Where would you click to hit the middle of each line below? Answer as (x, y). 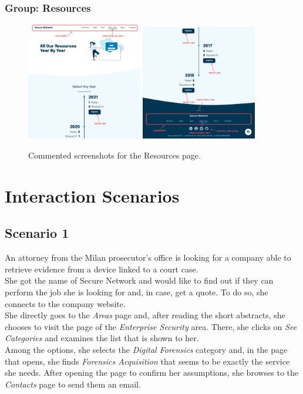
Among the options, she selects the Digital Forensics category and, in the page (146, 349)
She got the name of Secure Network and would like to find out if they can (139, 280)
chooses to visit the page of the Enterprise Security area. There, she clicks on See (151, 326)
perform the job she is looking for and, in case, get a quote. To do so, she (137, 292)
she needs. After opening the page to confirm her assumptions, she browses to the (152, 373)
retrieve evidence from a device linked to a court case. (102, 269)
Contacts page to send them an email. (73, 384)
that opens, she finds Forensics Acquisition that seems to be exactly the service (147, 361)
